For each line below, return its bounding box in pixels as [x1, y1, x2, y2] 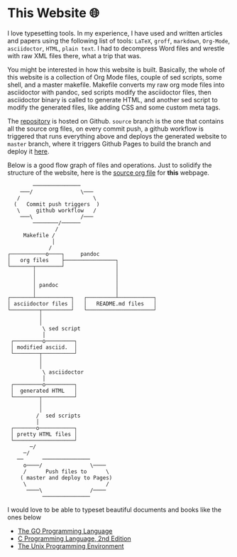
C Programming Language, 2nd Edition [17, 534, 131, 543]
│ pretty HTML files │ [10, 431, 78, 438]
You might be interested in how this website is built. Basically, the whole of [7, 65, 226, 74]
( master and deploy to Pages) [20, 474, 113, 481]
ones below [7, 513, 41, 521]
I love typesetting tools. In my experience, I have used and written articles [7, 28, 223, 37]
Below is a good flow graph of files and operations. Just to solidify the [7, 161, 212, 169]
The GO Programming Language [17, 526, 113, 535]
